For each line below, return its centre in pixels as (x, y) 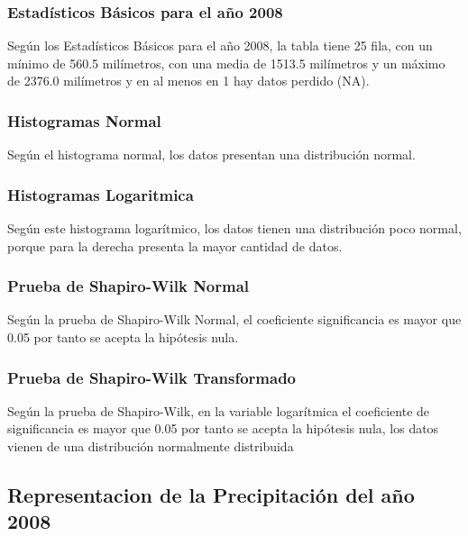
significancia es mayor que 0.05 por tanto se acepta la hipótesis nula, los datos (223, 428)
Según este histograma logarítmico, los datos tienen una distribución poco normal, (234, 228)
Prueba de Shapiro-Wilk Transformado (152, 377)
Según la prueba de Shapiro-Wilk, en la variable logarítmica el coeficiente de (219, 410)
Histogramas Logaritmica (101, 194)
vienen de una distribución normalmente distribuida (151, 446)
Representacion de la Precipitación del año (211, 495)
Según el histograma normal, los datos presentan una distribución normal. (211, 154)
